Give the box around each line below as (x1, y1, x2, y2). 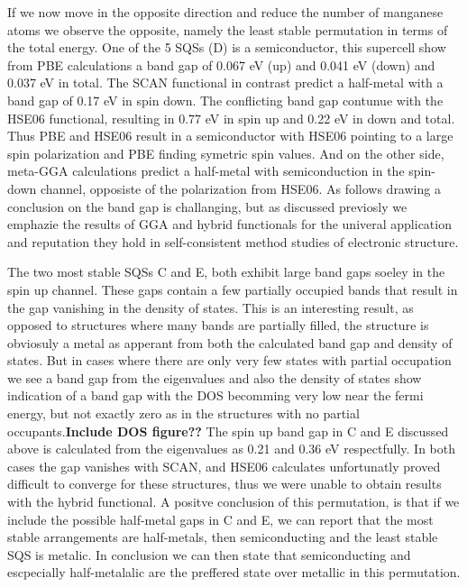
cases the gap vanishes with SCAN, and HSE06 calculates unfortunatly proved (7, 456, 441, 475)
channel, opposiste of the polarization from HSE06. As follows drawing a (40, 179, 441, 197)
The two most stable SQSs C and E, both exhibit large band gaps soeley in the (7, 262, 445, 281)
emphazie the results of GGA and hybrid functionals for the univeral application (7, 215, 452, 234)
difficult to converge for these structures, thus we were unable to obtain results (7, 474, 442, 493)
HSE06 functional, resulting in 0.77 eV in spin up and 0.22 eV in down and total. (7, 108, 455, 127)
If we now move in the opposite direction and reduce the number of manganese (7, 3, 444, 21)
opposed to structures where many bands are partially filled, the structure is (7, 316, 429, 335)
